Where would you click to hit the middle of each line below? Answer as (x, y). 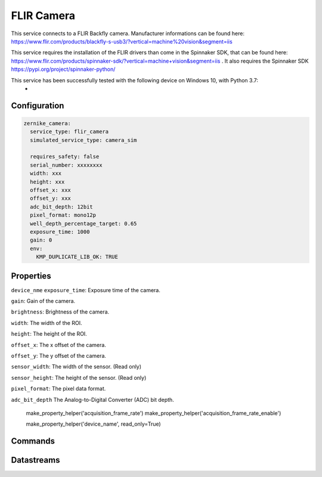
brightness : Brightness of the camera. (60, 312)
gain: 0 (41, 240)
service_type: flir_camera (69, 132)
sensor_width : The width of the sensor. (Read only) (76, 367)
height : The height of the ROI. (49, 334)
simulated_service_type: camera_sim (83, 140)
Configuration (38, 105)
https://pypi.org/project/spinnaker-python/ (63, 69)
